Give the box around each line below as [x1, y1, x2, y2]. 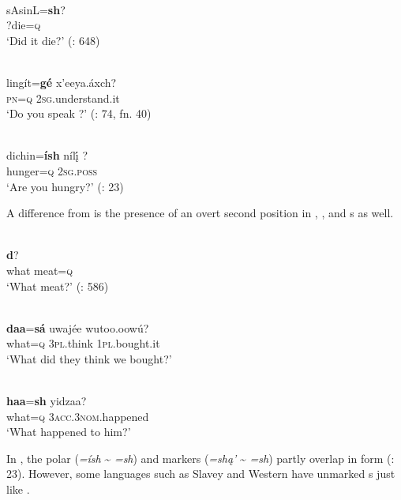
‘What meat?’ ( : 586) [6, 277, 109, 294]
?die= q [6, 17, 41, 33]
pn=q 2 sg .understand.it [6, 89, 120, 106]
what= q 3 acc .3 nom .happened [6, 408, 149, 424]
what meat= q [6, 261, 73, 278]
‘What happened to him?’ [6, 423, 131, 440]
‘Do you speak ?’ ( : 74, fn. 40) [6, 105, 152, 122]
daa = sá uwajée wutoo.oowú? [6, 319, 149, 336]
